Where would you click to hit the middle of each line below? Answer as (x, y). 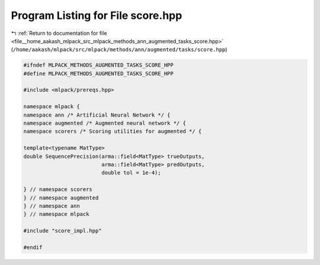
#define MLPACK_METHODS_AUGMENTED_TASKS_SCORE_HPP (99, 73)
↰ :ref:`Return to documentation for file (59, 33)
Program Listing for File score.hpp (97, 15)
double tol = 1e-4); (131, 173)
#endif (33, 247)
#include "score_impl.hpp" (63, 231)
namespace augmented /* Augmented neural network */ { (105, 123)
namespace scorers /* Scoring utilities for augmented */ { (113, 131)
